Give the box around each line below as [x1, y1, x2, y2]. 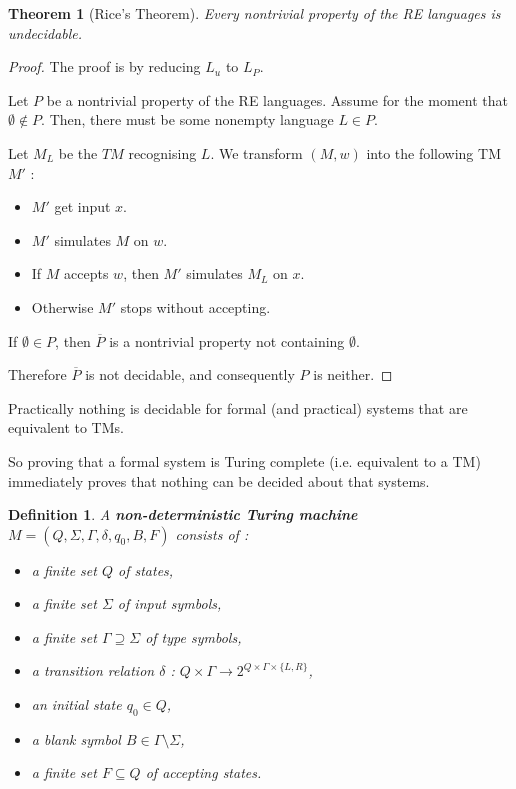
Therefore [8, 364, 67, 385]
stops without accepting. [120, 296, 271, 317]
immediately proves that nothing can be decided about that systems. [8, 470, 430, 491]
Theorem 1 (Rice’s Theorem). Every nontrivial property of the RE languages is [8, 3, 501, 23]
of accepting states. [145, 762, 262, 783]
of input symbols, [117, 593, 222, 614]
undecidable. [8, 22, 83, 43]
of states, [118, 559, 174, 580]
